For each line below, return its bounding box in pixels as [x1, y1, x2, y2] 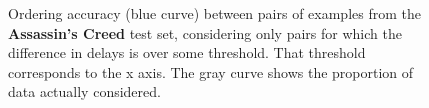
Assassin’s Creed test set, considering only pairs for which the [8, 22, 402, 43]
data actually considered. [8, 81, 161, 102]
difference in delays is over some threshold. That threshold [8, 42, 366, 63]
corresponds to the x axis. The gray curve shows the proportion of [8, 61, 414, 82]
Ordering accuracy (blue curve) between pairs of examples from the [8, 3, 421, 23]
